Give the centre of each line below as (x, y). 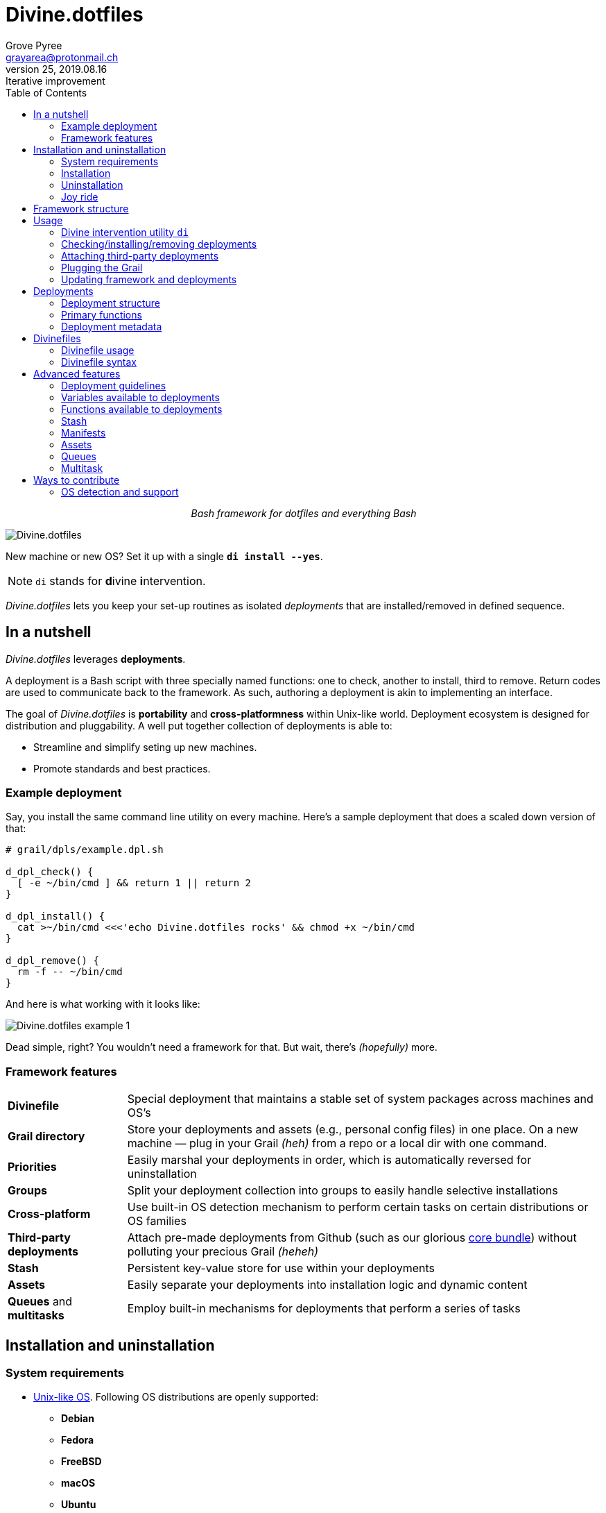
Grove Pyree (34, 45)
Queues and (40, 1302)
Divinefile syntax (99, 362)
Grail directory (46, 1136)
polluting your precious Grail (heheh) (223, 1252)
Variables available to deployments (140, 397)
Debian (78, 1419)
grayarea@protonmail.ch (62, 57)
